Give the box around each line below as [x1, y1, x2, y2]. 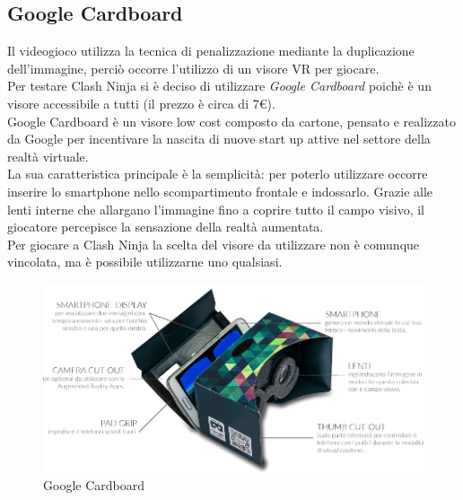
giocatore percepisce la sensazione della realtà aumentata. [7, 217, 324, 236]
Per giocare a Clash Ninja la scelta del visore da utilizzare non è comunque [7, 234, 420, 253]
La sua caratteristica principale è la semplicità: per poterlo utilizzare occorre [7, 164, 428, 183]
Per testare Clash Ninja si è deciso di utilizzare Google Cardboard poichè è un [7, 76, 432, 95]
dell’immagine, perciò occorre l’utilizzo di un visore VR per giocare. [7, 58, 380, 77]
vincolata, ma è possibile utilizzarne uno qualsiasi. [7, 252, 283, 271]
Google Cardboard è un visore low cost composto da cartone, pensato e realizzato [7, 111, 456, 130]
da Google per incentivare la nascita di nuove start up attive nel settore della [7, 129, 431, 148]
